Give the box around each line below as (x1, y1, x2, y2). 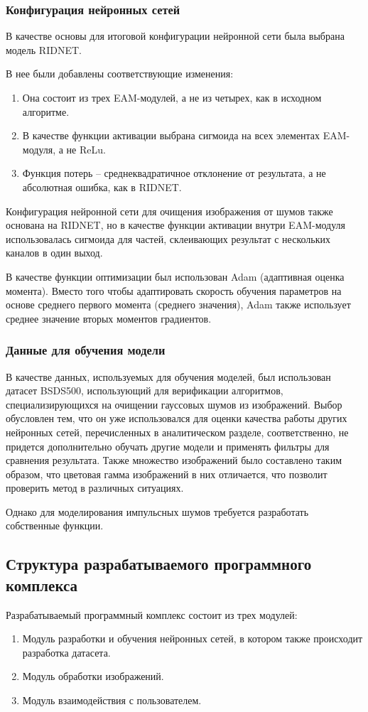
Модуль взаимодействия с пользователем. (22, 693, 202, 708)
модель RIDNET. (6, 42, 82, 57)
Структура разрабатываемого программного (6, 553, 312, 575)
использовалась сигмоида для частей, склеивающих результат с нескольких (6, 231, 330, 246)
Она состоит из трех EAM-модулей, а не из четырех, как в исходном (22, 90, 322, 104)
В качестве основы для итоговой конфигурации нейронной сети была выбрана (6, 28, 345, 43)
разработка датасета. (22, 644, 111, 659)
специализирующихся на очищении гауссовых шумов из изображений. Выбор (6, 397, 342, 411)
